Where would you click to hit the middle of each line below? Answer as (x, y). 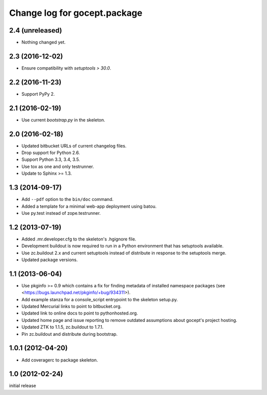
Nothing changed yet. (44, 42)
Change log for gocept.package (76, 13)
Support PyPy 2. (38, 94)
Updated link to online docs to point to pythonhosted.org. (80, 313)
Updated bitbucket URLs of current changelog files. (74, 146)
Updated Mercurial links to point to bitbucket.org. (71, 307)
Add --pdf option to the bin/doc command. (67, 199)
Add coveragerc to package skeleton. (60, 360)
